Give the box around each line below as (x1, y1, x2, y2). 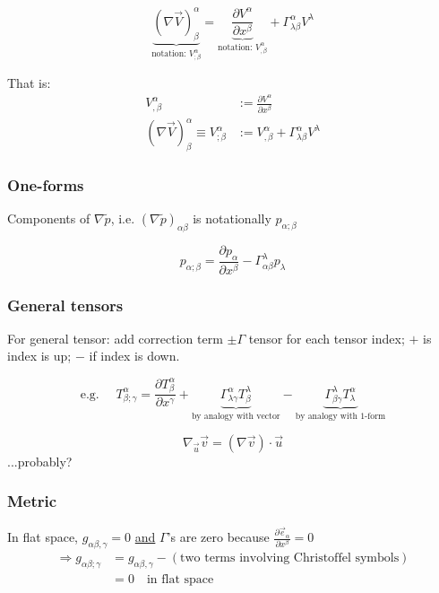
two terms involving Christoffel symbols (180, 551, 400, 564)
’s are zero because (167, 528, 270, 545)
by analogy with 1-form (295, 412, 386, 422)
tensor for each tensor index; (248, 328, 405, 347)
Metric (7, 490, 57, 512)
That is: (7, 73, 51, 92)
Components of (7, 209, 90, 228)
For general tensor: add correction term (7, 328, 223, 347)
